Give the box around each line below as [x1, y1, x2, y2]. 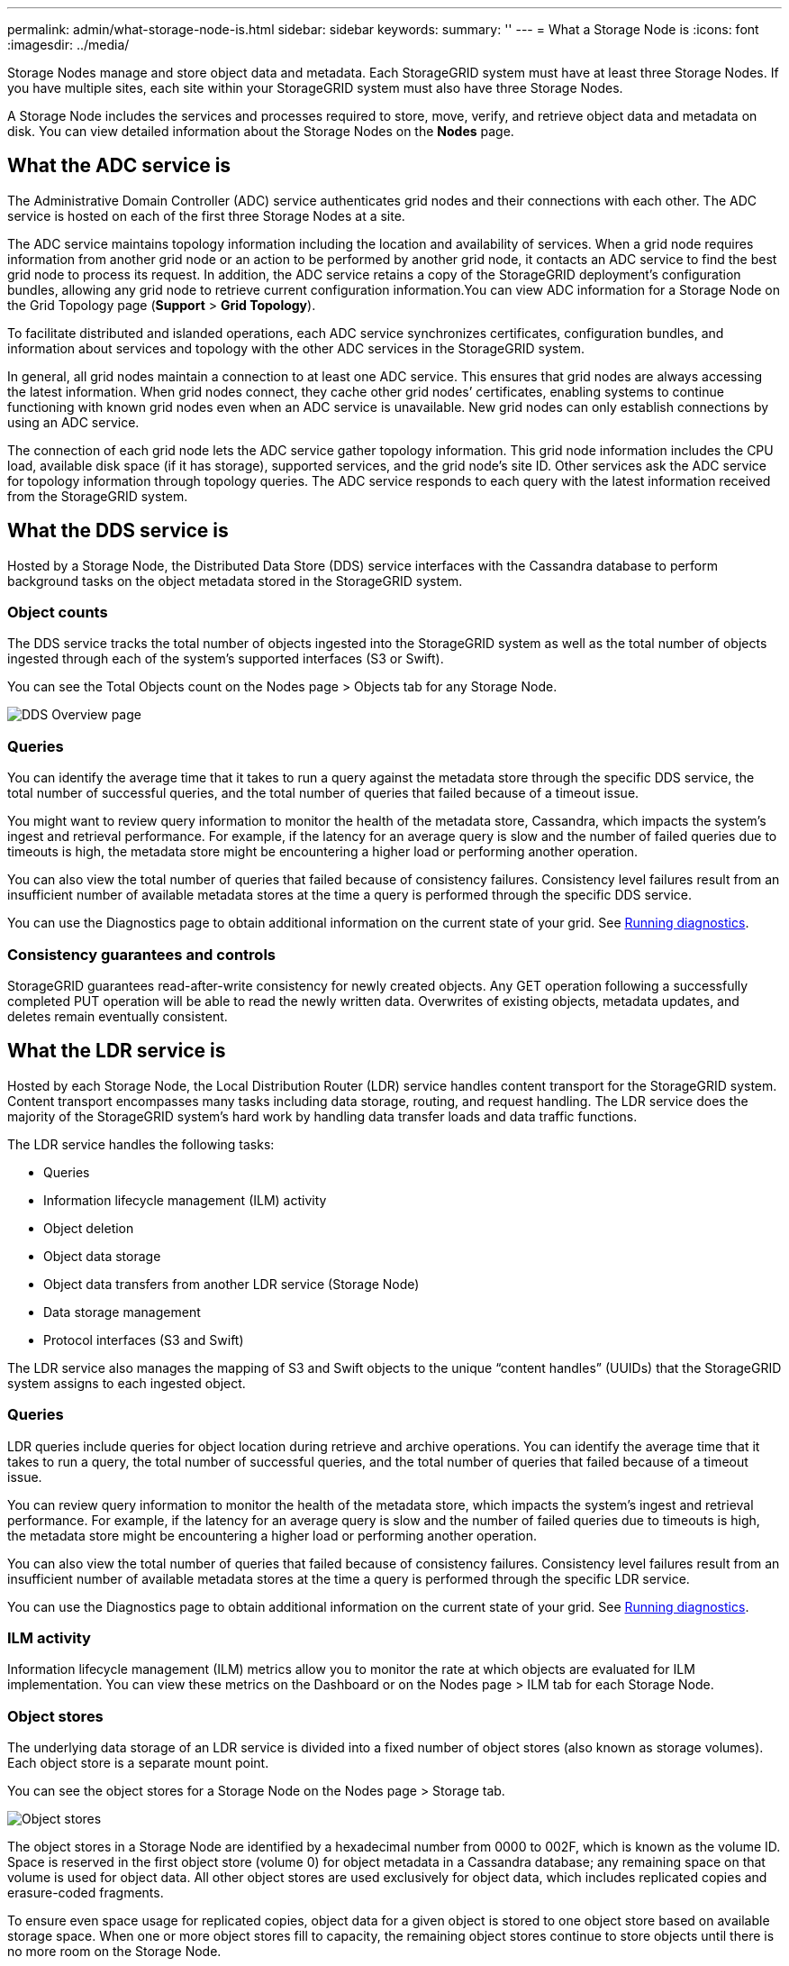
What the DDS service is [7, 519, 229, 543]
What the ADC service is [7, 154, 231, 178]
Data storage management [43, 1303, 201, 1320]
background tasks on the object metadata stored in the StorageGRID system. [7, 572, 463, 589]
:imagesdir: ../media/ [7, 37, 130, 52]
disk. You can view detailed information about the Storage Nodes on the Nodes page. [7, 123, 514, 139]
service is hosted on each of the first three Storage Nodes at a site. [7, 207, 405, 224]
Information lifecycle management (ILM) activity [43, 1192, 327, 1208]
